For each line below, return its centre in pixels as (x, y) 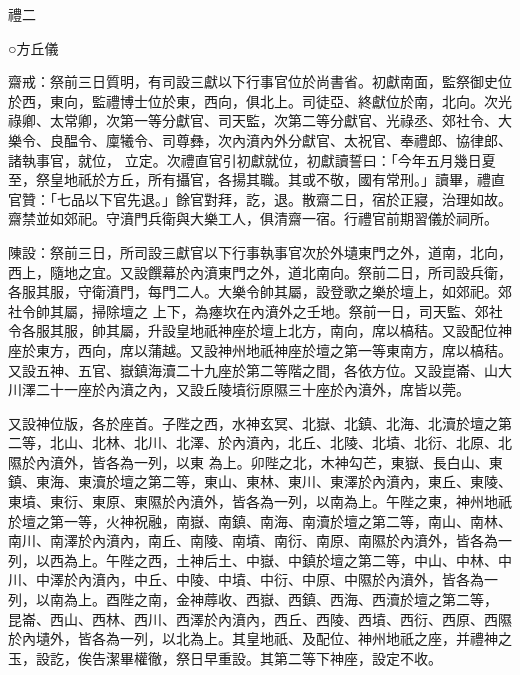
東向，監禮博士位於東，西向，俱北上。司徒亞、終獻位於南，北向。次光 (280, 100)
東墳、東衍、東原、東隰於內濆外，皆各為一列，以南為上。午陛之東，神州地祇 (260, 501)
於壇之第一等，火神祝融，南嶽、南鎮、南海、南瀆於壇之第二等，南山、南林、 (260, 520)
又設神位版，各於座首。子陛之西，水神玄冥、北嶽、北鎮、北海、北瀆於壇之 (253, 422)
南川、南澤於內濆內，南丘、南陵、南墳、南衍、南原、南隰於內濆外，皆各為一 (260, 540)
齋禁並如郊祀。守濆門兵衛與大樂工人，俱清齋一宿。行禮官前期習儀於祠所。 (253, 218)
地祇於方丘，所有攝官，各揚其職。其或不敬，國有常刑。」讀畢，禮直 (284, 179)
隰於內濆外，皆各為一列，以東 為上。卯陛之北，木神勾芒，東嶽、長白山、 (248, 461)
